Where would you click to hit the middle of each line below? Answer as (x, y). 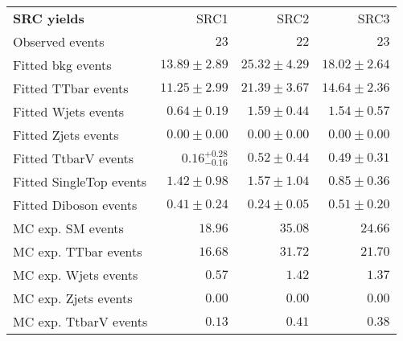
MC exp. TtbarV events (80, 321)
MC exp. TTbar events (78, 251)
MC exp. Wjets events (76, 275)
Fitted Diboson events (75, 205)
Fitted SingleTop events (80, 181)
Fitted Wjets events (69, 111)
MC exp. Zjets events (73, 298)
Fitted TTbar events (71, 88)
